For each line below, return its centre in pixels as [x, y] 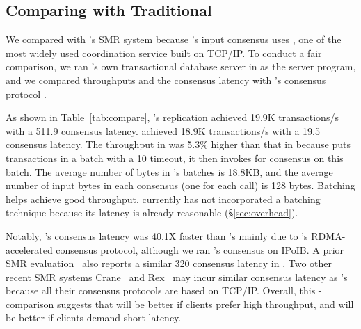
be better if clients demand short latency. [94, 318]
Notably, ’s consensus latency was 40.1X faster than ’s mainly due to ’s [157, 235]
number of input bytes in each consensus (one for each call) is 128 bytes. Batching [180, 185]
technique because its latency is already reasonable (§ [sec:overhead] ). [152, 212]
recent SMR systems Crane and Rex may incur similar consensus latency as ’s [177, 276]
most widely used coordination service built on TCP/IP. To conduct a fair [164, 53]
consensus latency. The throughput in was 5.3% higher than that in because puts [178, 144]
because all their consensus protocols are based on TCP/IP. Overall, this [161, 290]
